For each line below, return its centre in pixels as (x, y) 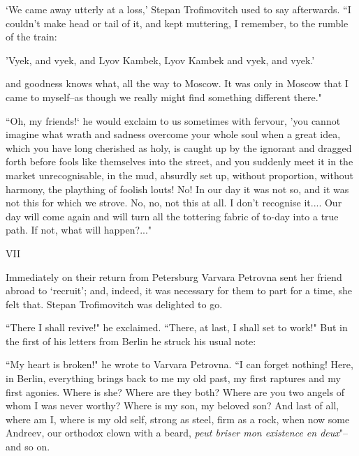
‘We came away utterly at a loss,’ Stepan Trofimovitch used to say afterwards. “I (178, 9)
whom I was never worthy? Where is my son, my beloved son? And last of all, (173, 405)
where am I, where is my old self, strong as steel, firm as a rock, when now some (178, 419)
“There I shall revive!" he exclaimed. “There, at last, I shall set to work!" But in (177, 327)
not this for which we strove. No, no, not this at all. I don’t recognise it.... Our (174, 203)
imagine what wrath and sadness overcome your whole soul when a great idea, (173, 134)
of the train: (31, 37)
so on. (37, 447)
